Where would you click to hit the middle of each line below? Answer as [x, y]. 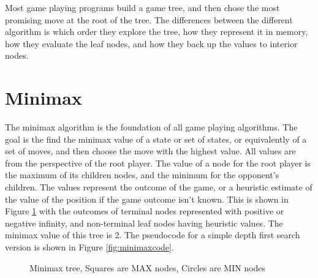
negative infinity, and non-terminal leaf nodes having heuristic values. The [144, 223]
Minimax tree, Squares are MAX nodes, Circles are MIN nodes [148, 267]
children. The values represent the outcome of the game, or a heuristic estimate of [159, 187]
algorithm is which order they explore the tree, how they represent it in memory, [157, 32]
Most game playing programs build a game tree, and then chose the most [142, 7]
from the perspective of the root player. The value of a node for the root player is [158, 163]
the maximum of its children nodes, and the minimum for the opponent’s [142, 175]
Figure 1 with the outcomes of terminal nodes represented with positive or [145, 211]
